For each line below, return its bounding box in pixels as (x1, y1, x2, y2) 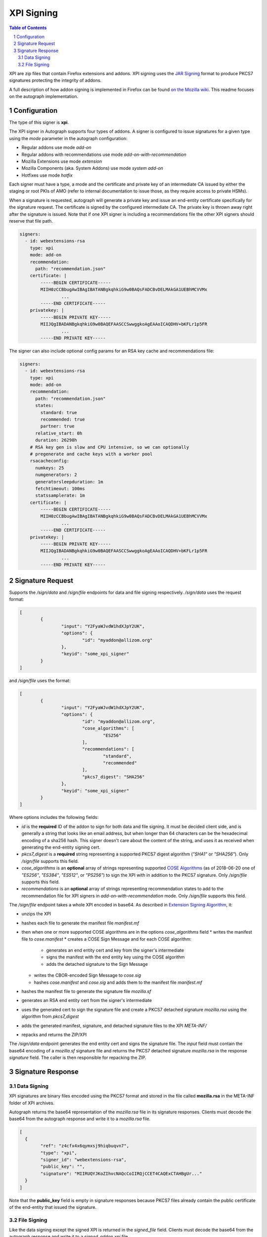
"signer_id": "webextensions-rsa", (40, 1157, 127, 1162)
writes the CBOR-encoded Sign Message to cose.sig (34, 972, 141, 978)
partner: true (40, 424, 75, 429)
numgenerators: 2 (35, 472, 78, 477)
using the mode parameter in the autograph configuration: (9, 135, 128, 141)
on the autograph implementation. (9, 94, 79, 99)
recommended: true (40, 416, 85, 422)
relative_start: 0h (35, 430, 83, 436)
